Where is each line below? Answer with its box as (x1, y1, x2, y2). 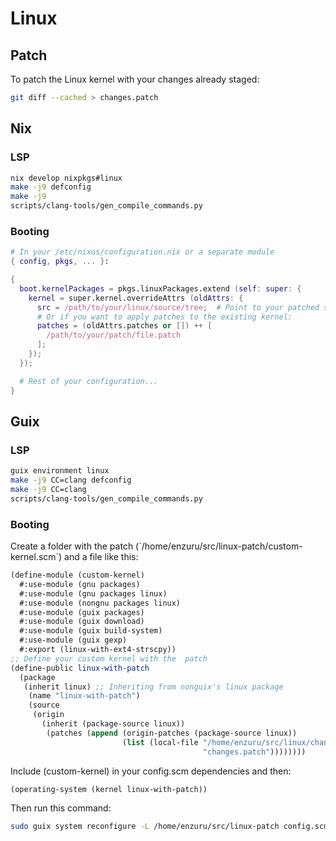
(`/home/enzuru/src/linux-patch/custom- (135, 540, 303, 552)
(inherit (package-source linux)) (41, 719, 186, 729)
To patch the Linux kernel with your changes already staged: (10, 73, 260, 85)
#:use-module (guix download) (19, 617, 145, 627)
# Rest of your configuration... (19, 376, 159, 386)
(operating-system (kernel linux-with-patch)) (10, 784, 208, 794)
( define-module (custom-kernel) (10, 570, 145, 581)
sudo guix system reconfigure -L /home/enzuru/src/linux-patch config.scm (10, 822, 329, 832)
